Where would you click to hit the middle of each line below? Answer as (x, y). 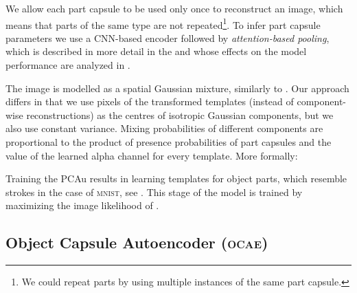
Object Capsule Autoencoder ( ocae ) (137, 242)
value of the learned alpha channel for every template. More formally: (152, 155)
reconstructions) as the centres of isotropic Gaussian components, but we (180, 115)
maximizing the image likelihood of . (82, 205)
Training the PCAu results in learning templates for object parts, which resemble (176, 178)
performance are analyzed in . (68, 65)
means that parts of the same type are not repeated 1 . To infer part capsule (163, 23)
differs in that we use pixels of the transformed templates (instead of (150, 101)
